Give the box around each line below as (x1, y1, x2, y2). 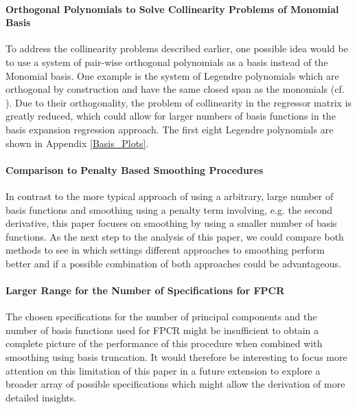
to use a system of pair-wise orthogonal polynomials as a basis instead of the (5, 54, 328, 69)
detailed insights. (5, 390, 77, 404)
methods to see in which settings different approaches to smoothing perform (5, 243, 325, 257)
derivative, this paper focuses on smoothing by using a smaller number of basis (5, 216, 337, 230)
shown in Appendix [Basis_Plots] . (5, 135, 149, 150)
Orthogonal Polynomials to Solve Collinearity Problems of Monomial (5, 1, 339, 16)
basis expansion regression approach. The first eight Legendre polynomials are (5, 122, 334, 136)
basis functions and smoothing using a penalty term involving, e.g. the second (5, 202, 333, 217)
